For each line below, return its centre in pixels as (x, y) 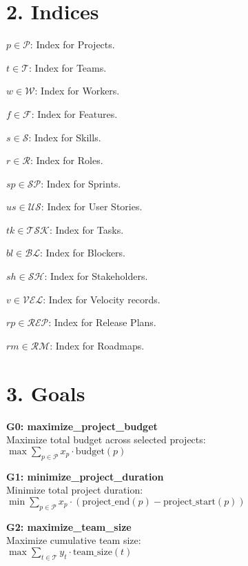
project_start (189, 502)
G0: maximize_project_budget (82, 426)
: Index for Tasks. (86, 229)
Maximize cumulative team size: (74, 540)
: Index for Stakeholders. (96, 276)
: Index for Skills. (65, 137)
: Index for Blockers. (82, 253)
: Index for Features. (74, 113)
